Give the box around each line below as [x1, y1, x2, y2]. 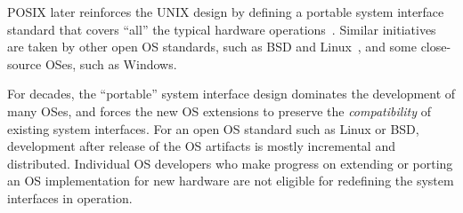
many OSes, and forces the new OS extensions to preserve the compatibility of [7, 101, 432, 120]
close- [420, 37, 451, 56]
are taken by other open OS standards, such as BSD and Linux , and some [7, 37, 417, 56]
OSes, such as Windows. [45, 54, 177, 73]
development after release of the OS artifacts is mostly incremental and [7, 137, 395, 155]
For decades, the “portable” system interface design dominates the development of [7, 84, 456, 103]
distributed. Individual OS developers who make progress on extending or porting [7, 154, 453, 172]
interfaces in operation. [7, 188, 133, 207]
